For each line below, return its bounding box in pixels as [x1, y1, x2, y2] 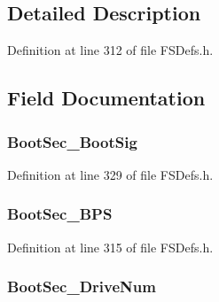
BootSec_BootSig [7, 130, 137, 152]
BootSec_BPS [7, 203, 113, 225]
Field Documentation [7, 84, 206, 112]
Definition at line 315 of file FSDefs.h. [7, 237, 214, 256]
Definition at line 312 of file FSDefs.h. [7, 41, 214, 59]
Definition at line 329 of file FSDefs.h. [7, 165, 214, 183]
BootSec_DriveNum [7, 275, 156, 298]
